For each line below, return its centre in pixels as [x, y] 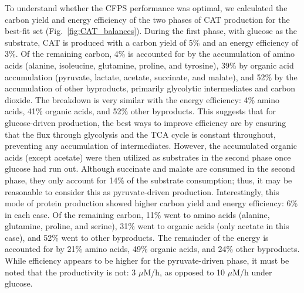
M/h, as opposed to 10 [184, 272]
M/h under [252, 272]
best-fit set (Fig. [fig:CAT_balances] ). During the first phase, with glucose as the [151, 31]
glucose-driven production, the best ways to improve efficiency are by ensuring [146, 122]
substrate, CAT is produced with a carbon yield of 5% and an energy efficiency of [152, 42]
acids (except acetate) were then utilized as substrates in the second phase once [148, 157]
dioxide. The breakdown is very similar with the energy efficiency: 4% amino [142, 99]
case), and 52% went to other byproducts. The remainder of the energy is [137, 237]
